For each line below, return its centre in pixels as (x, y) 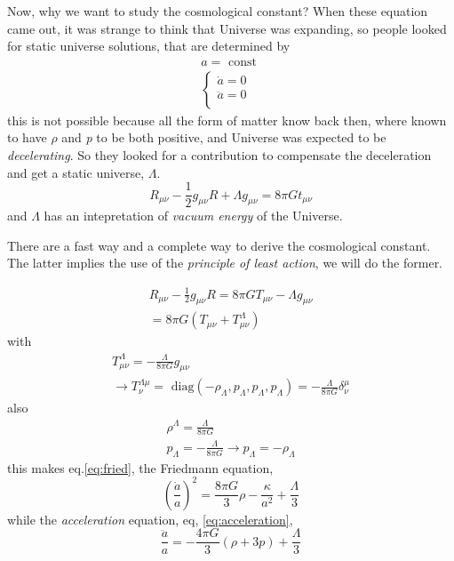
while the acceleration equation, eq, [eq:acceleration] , (150, 519)
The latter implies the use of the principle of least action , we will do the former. (225, 263)
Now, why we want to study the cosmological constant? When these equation (218, 11)
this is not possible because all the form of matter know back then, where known (227, 120)
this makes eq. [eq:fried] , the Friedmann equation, (140, 467)
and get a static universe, (76, 172)
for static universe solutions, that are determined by (149, 46)
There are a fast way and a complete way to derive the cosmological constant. (219, 245)
